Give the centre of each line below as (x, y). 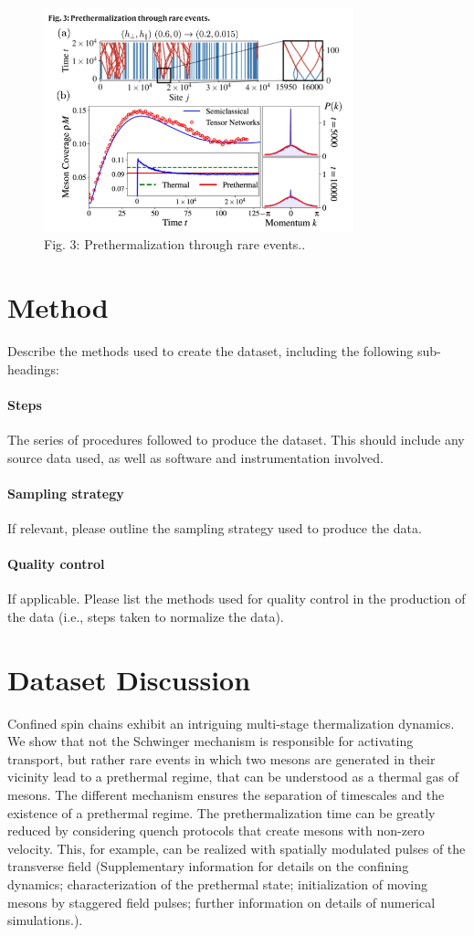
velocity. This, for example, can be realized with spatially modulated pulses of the (237, 848)
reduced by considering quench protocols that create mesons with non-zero (216, 831)
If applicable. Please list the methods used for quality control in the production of (237, 599)
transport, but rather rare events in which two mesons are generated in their (221, 758)
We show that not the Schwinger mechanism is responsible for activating (211, 741)
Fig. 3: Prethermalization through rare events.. (175, 244)
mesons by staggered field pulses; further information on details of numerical (221, 902)
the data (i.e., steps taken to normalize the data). (146, 616)
